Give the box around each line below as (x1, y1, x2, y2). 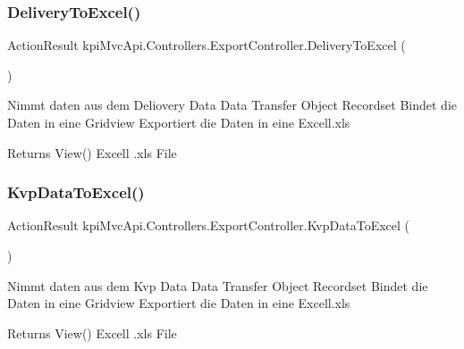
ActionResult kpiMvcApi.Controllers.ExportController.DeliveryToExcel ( (7, 36, 406, 54)
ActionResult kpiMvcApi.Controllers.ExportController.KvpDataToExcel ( (7, 216, 409, 235)
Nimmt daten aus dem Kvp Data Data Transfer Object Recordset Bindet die (7, 276, 428, 295)
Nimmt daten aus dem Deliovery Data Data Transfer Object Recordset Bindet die (7, 96, 457, 114)
